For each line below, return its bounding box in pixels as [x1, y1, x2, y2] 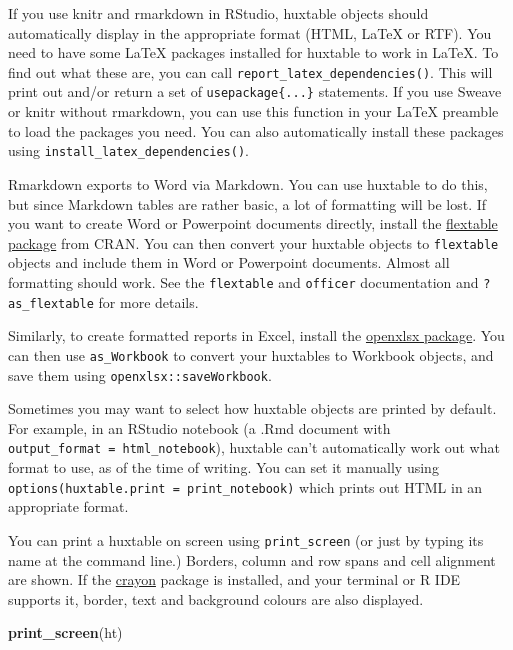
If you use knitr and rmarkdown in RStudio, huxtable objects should [8, 3, 429, 23]
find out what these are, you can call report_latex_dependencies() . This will [8, 61, 493, 82]
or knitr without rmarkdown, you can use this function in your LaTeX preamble [8, 101, 499, 122]
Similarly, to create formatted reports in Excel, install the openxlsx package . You [8, 325, 505, 346]
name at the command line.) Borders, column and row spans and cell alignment [8, 549, 496, 570]
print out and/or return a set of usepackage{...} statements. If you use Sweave [8, 81, 502, 102]
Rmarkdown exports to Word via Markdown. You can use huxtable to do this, [8, 173, 488, 194]
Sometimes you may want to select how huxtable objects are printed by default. [8, 398, 497, 419]
